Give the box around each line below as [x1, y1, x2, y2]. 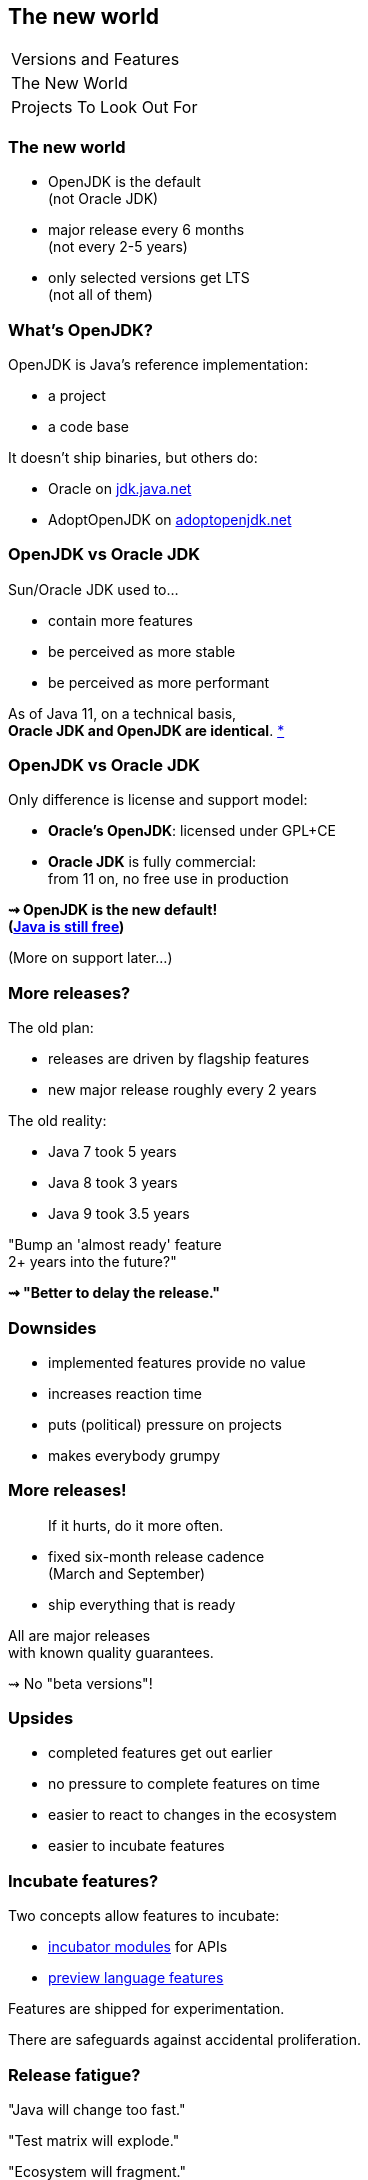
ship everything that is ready [48, 1595, 236, 1613]
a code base [48, 417, 129, 435]
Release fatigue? [8, 2064, 141, 2085]
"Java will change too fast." [8, 2100, 186, 2118]
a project [48, 386, 106, 404]
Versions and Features [11, 49, 180, 70]
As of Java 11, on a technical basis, [8, 704, 237, 722]
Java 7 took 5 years [48, 1143, 177, 1161]
